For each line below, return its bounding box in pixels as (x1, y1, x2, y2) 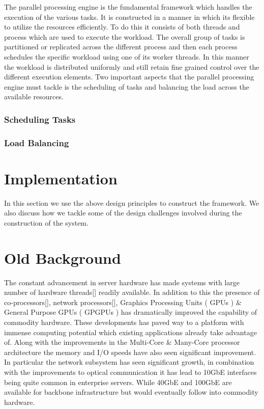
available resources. (4, 91, 64, 102)
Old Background (4, 247, 121, 268)
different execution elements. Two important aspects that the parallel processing (4, 71, 254, 82)
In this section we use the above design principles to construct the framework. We (4, 197, 259, 208)
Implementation (4, 168, 118, 188)
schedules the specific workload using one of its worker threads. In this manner (4, 51, 249, 62)
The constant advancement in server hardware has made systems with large (4, 277, 240, 287)
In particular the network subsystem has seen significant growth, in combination (4, 357, 254, 367)
